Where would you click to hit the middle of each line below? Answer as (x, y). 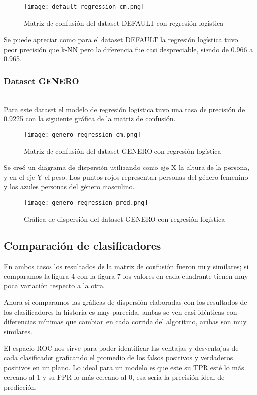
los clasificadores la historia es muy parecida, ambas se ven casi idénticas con (121, 311)
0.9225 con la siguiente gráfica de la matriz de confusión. (90, 119)
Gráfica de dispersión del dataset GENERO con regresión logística (125, 218)
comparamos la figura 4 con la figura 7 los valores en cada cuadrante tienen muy (126, 276)
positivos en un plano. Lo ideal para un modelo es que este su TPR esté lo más (124, 367)
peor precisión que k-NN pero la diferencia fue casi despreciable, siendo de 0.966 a (128, 49)
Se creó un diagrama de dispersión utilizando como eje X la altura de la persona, (127, 167)
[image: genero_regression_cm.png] (82, 135)
